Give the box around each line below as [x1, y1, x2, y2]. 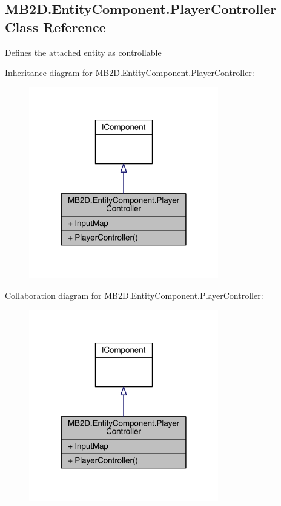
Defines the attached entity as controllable [5, 46, 162, 58]
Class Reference [5, 17, 106, 36]
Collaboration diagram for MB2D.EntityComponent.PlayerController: [5, 289, 263, 301]
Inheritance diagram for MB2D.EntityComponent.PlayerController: [5, 66, 254, 79]
